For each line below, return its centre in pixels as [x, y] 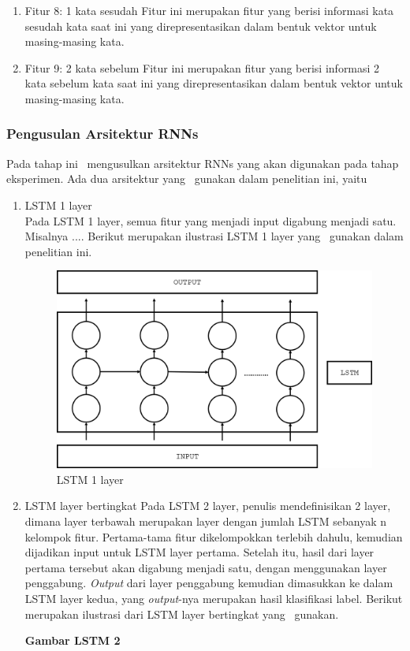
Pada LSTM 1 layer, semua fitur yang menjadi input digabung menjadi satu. [211, 220]
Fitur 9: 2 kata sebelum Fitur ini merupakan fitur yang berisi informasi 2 [202, 67]
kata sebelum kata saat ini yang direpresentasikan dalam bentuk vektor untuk [214, 83]
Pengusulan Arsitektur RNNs [102, 134]
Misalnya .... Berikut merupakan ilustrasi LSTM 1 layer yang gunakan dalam [214, 236]
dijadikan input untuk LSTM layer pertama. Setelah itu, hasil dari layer [199, 552]
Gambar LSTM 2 [73, 640]
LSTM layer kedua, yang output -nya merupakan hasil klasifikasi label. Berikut [214, 598]
